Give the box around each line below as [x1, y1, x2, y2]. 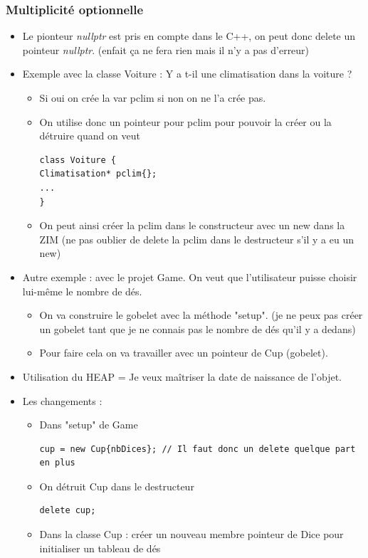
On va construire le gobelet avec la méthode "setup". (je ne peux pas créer [39, 307, 363, 322]
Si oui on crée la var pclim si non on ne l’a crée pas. [39, 90, 266, 105]
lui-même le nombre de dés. [22, 283, 142, 298]
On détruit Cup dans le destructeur [39, 478, 194, 493]
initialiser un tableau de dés [39, 540, 161, 555]
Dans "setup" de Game [39, 417, 138, 432]
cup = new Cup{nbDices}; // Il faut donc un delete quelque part [39, 443, 356, 454]
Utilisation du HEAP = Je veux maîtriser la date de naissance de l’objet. [22, 369, 342, 384]
